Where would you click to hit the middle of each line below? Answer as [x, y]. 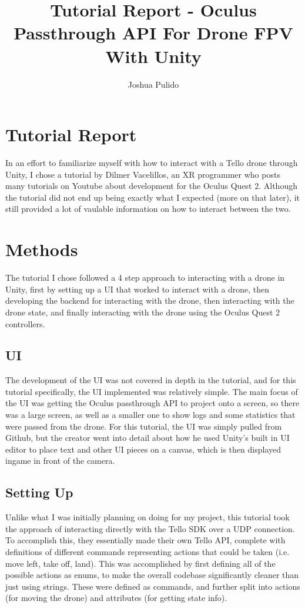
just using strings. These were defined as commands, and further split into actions [153, 586]
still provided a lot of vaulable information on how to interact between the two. [148, 209]
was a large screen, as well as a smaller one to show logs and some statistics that [150, 415]
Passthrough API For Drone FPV [153, 33]
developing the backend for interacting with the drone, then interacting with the [150, 300]
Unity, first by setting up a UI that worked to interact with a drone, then [138, 289]
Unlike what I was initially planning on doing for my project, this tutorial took [148, 517]
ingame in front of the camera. [60, 461]
